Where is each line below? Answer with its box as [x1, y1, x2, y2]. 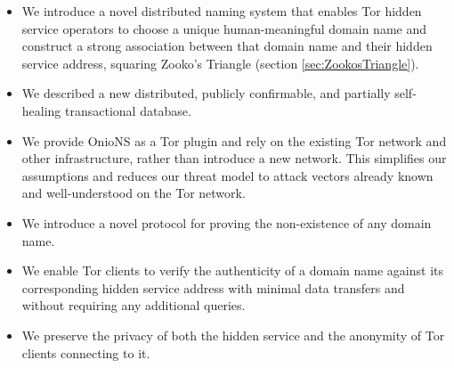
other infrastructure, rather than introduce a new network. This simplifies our [21, 149, 447, 168]
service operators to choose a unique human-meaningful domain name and [21, 19, 426, 37]
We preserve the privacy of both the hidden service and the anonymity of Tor [21, 325, 445, 344]
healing [21, 101, 61, 119]
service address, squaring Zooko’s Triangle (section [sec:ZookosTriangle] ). [21, 53, 419, 72]
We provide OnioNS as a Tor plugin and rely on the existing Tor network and [21, 131, 447, 150]
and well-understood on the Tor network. [21, 184, 246, 202]
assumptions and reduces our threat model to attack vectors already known [21, 166, 434, 184]
